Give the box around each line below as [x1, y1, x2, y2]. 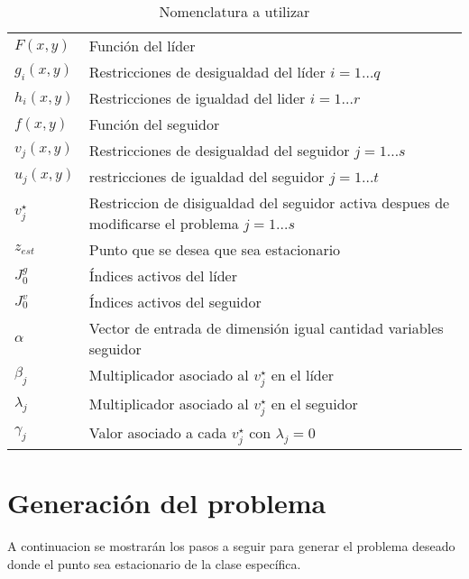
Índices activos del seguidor [88, 291, 262, 312]
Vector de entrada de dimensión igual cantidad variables [88, 317, 444, 338]
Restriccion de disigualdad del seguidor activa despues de [88, 192, 450, 213]
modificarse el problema [88, 213, 239, 234]
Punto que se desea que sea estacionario [88, 239, 341, 260]
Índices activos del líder [88, 265, 237, 286]
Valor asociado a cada [88, 422, 227, 444]
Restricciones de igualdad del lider [88, 87, 306, 108]
